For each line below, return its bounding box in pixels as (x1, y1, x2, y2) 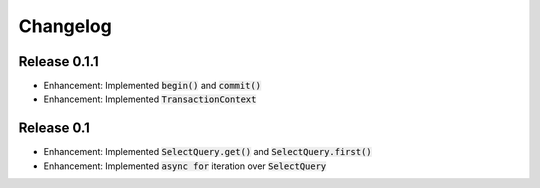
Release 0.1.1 (18, 53, 99, 70)
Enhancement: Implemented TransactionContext (43, 93, 257, 105)
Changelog (18, 15, 112, 37)
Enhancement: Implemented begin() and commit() (43, 80, 262, 92)
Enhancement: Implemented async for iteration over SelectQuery (43, 160, 327, 172)
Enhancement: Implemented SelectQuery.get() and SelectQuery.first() (43, 146, 372, 158)
